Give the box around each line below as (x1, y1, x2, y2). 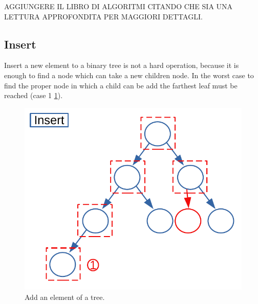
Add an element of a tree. (25, 292, 105, 302)
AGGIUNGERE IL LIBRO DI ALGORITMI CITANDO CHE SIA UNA (4, 1, 233, 11)
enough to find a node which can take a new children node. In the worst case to (4, 69, 254, 80)
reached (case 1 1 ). (4, 90, 63, 101)
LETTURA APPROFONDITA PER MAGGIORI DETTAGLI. (4, 11, 203, 21)
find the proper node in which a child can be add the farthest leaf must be (4, 80, 238, 90)
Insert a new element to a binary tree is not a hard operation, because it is (4, 60, 239, 71)
